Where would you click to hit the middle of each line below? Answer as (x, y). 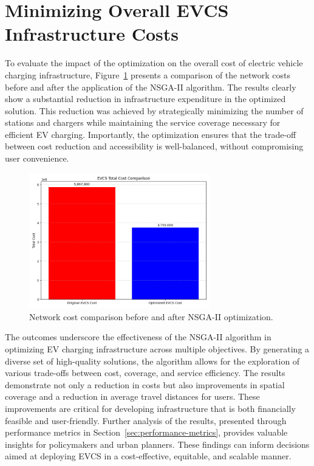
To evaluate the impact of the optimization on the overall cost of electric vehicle (154, 63)
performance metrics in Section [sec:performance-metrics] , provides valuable (146, 432)
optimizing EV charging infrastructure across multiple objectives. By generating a (157, 349)
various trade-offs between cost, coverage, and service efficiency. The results (145, 373)
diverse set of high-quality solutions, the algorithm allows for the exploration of (152, 361)
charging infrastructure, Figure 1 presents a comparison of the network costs (148, 74)
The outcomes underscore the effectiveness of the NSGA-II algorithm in (138, 337)
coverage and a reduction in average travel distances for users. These (132, 396)
